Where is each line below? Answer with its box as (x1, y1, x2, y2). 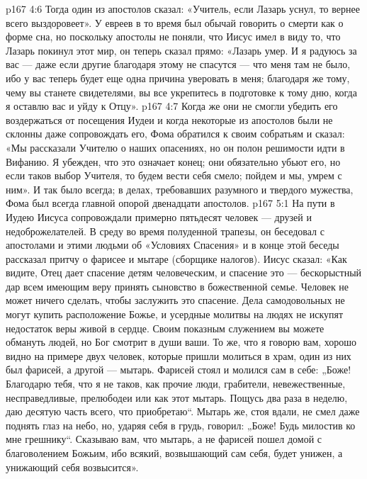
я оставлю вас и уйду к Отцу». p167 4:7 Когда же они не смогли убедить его (6, 98, 338, 113)
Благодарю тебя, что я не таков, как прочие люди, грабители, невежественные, (6, 376, 346, 391)
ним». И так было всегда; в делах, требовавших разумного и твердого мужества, (6, 181, 354, 196)
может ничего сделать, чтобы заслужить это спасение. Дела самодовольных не (6, 293, 345, 308)
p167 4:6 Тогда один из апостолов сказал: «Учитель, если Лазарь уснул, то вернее (6, 1, 360, 16)
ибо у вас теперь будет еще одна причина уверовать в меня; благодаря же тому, (6, 70, 350, 85)
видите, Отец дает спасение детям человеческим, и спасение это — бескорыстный (6, 265, 362, 280)
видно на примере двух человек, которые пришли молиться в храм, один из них (6, 348, 351, 363)
